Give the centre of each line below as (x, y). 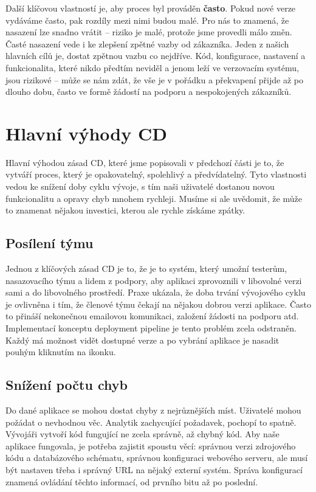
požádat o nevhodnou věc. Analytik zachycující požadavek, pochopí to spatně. (151, 422)
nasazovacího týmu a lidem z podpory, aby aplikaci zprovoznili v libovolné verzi (154, 280)
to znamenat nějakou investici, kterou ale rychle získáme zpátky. (125, 210)
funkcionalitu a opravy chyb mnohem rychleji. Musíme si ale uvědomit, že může (154, 198)
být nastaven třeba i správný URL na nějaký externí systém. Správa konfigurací (154, 469)
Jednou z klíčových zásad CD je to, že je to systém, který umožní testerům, (146, 269)
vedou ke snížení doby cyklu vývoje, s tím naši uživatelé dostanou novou (140, 186)
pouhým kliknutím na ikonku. (61, 352)
